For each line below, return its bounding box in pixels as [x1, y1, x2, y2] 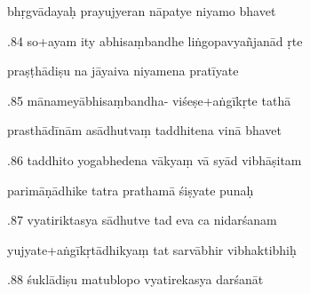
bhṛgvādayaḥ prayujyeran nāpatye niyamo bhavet [7, 2, 276, 20]
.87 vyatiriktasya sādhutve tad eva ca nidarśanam [7, 211, 277, 229]
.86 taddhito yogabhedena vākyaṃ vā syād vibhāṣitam [7, 150, 302, 169]
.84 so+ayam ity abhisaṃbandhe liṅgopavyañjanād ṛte [7, 31, 303, 50]
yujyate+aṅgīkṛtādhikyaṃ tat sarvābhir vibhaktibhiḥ [7, 240, 297, 258]
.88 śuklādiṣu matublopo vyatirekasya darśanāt [7, 270, 264, 289]
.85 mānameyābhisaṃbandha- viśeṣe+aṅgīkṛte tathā [7, 91, 291, 109]
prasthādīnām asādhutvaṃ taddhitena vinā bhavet [7, 121, 282, 139]
